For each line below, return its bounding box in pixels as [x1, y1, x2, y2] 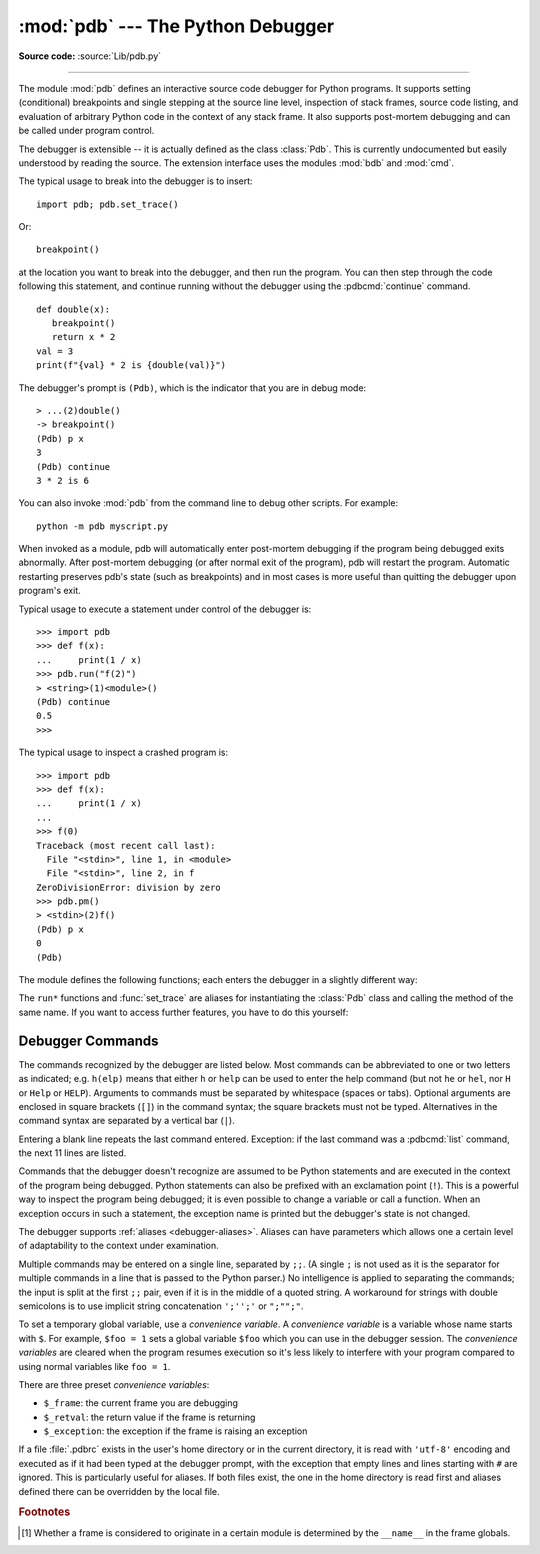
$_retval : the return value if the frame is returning [43, 1411, 256, 1423]
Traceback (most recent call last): [36, 840, 216, 851]
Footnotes [18, 1505, 71, 1519]
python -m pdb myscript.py [36, 520, 169, 532]
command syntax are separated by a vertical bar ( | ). [18, 1115, 235, 1127]
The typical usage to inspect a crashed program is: [18, 746, 229, 759]
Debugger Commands [18, 1032, 159, 1049]
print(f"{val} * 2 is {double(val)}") [36, 360, 227, 371]
